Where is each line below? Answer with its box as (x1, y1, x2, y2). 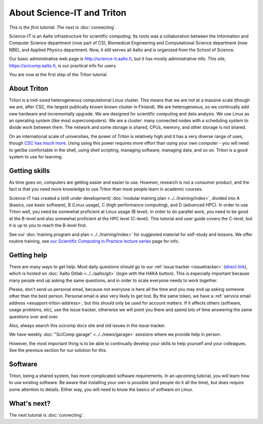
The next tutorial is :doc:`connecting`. (9, 412, 85, 418)
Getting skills (9, 166, 50, 175)
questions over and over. (9, 313, 59, 319)
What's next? (9, 399, 51, 407)
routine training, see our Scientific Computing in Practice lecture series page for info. (9, 238, 180, 244)
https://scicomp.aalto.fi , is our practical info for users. (9, 62, 117, 68)
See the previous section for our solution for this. (9, 347, 107, 353)
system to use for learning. (9, 154, 63, 159)
